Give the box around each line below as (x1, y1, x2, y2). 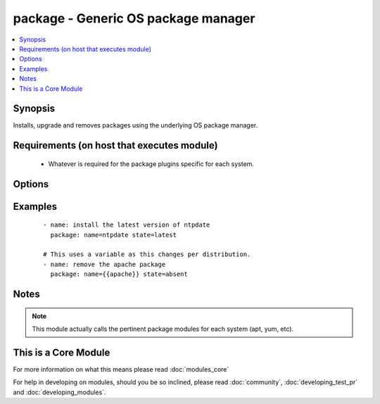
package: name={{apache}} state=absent (50, 270, 188, 278)
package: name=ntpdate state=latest (50, 231, 177, 239)
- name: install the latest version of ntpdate (43, 221, 210, 229)
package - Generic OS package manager (13, 11, 255, 26)
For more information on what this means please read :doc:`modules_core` (13, 365, 229, 373)
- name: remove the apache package (43, 260, 166, 268)
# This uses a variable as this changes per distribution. (43, 251, 251, 258)
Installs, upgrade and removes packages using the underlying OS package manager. (13, 121, 258, 130)
